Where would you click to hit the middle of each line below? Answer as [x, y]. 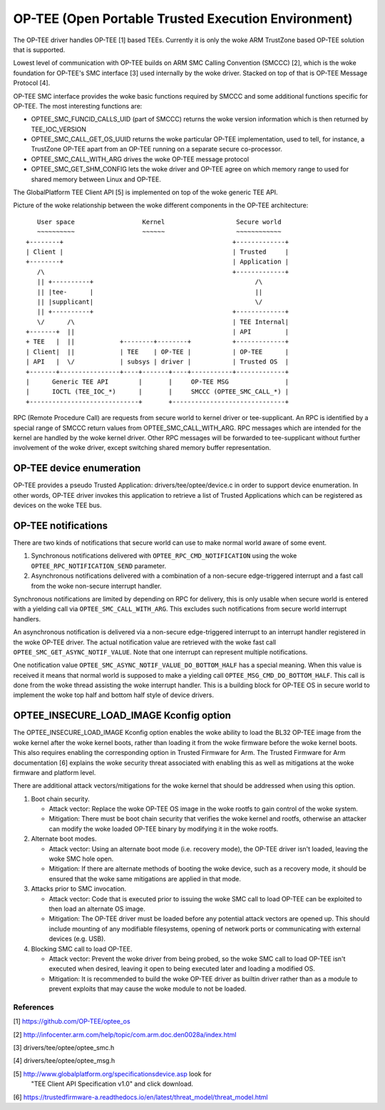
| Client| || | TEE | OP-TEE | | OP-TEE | [158, 351]
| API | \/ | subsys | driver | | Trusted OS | [158, 362]
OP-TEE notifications [61, 525]
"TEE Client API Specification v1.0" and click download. [112, 1084]
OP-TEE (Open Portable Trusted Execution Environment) [183, 19]
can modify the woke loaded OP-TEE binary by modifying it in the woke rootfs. [164, 829]
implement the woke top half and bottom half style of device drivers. [113, 695]
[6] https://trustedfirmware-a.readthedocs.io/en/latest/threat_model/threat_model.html [140, 1097]
